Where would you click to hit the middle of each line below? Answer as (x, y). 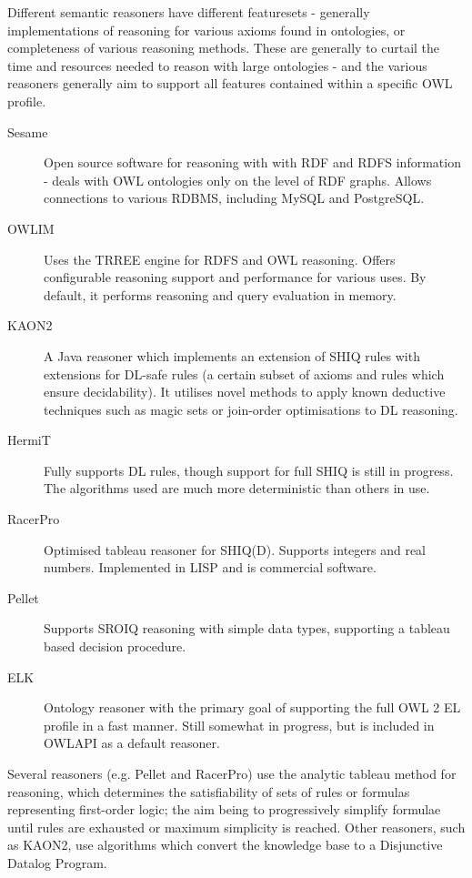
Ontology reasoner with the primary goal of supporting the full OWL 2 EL (252, 707)
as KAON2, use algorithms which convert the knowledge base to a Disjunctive (225, 845)
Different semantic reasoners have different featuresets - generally (189, 12)
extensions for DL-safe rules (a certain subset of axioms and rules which (244, 373)
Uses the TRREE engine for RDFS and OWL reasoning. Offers (220, 259)
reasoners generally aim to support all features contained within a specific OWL (230, 83)
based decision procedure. (115, 646)
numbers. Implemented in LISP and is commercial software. (210, 567)
